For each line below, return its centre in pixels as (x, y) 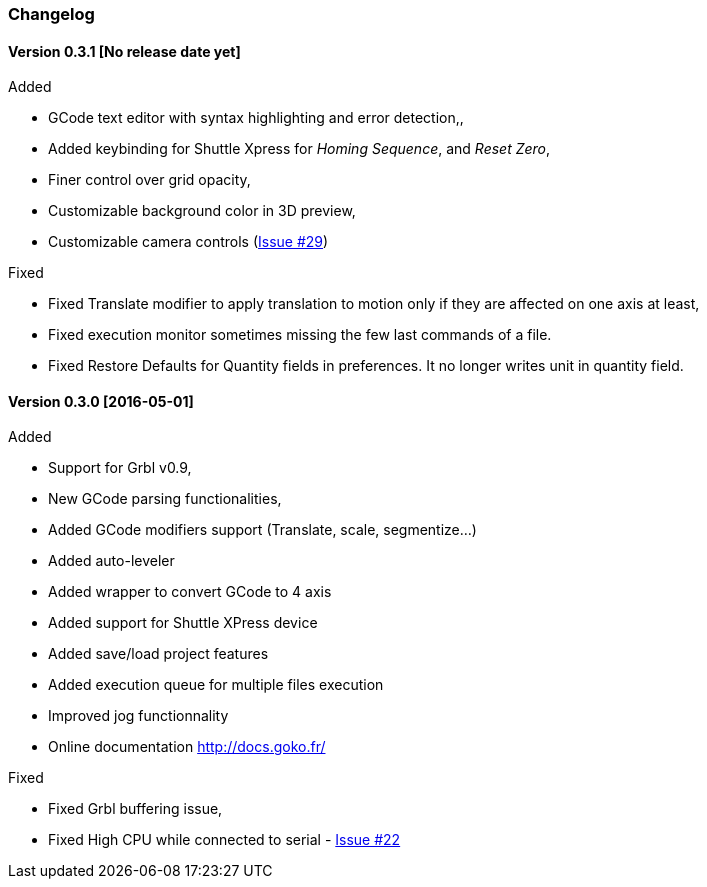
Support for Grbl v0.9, (120, 468)
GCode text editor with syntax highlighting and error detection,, (256, 118)
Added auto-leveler (111, 561)
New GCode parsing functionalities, (165, 499)
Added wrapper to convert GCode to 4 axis (190, 592)
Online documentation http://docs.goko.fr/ (187, 747)
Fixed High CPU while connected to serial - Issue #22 (224, 840)
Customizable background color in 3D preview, (202, 211)
